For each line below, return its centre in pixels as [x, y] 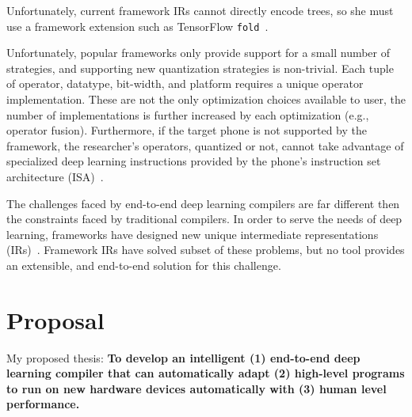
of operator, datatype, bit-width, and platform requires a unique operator [185, 83]
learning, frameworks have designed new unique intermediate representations [193, 234]
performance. [43, 404]
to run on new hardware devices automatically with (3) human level [196, 388]
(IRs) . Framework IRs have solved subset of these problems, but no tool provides [206, 250]
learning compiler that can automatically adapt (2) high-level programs [206, 373]
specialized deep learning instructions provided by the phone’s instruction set [194, 161]
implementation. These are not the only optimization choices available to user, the [206, 99]
